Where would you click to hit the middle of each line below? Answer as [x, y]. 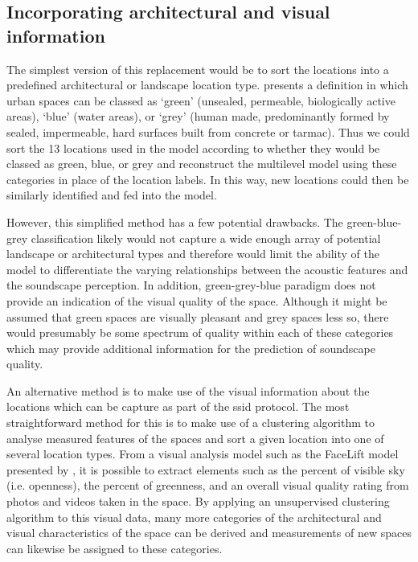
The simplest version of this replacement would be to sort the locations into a [198, 69]
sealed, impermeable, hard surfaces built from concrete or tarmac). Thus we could [208, 131]
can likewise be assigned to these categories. [115, 548]
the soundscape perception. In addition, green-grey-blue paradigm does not [191, 285]
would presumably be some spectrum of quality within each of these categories [200, 332]
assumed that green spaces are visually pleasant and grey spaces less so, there [198, 316]
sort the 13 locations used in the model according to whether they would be [193, 148]
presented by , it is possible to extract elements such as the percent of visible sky [206, 469]
